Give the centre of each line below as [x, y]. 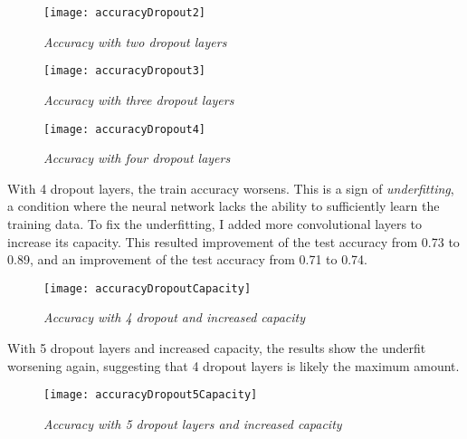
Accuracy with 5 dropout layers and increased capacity [193, 423]
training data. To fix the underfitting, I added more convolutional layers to [215, 223]
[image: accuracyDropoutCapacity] [148, 288]
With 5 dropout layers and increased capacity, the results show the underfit [217, 347]
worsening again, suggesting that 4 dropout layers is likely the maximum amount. [233, 365]
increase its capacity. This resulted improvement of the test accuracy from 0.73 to [233, 241]
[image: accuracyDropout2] [124, 13]
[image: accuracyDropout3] [124, 71]
